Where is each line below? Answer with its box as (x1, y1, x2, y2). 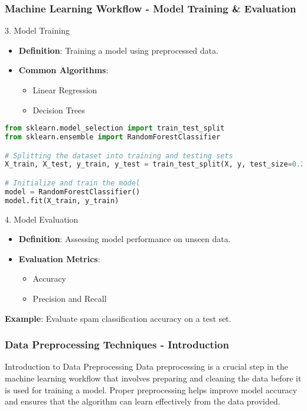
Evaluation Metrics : (18, 252, 100, 265)
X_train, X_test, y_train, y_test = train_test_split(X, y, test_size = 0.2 (5, 160, 305, 169)
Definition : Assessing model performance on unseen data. (18, 233, 231, 245)
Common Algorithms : (18, 64, 109, 76)
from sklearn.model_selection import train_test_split (5, 124, 225, 133)
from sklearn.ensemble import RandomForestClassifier (5, 133, 221, 142)
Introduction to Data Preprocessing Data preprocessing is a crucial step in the (5, 360, 289, 373)
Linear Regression (32, 84, 97, 96)
